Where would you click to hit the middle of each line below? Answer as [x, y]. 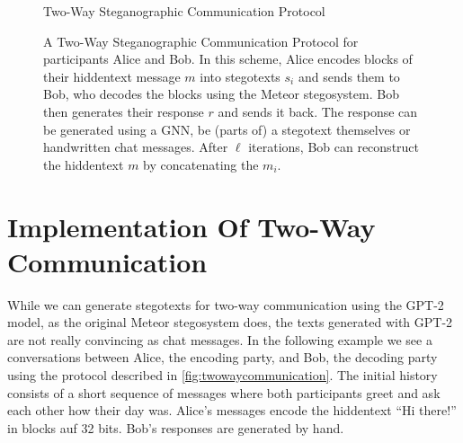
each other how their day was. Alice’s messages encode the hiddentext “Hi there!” [232, 410]
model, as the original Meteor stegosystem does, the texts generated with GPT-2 [230, 322]
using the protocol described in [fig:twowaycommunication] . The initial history [223, 375]
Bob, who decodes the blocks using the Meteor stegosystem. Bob [221, 94]
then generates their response [124, 111]
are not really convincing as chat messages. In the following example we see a [220, 339]
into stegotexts [240, 76]
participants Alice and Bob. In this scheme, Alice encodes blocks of [228, 59]
